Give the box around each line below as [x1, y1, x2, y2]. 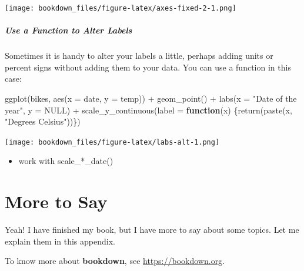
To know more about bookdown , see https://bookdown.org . [5, 255, 225, 267]
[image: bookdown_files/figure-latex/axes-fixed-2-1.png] [5, 4, 236, 12]
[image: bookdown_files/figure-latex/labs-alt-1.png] [5, 138, 220, 146]
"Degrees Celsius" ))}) [5, 115, 81, 128]
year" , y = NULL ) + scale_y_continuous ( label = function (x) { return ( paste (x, [5, 103, 292, 116]
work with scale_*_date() [18, 155, 113, 167]
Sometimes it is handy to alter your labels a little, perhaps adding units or [5, 49, 273, 62]
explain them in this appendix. [5, 235, 115, 247]
